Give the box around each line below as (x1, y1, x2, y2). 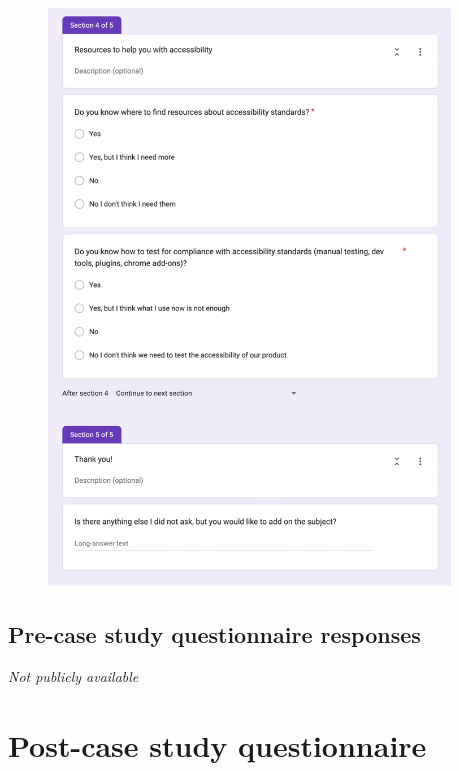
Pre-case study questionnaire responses (8, 619, 421, 650)
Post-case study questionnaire (8, 725, 427, 766)
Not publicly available (8, 666, 139, 687)
